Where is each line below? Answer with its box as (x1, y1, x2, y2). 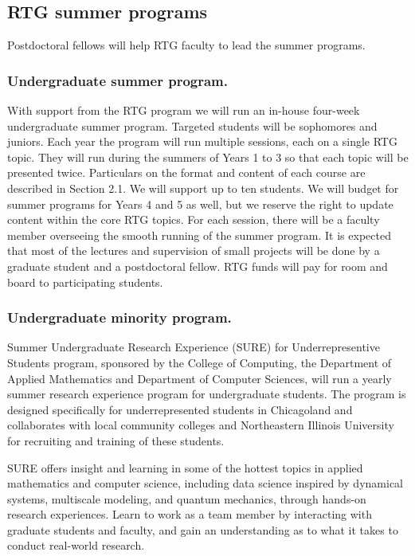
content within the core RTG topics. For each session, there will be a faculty (7, 211, 380, 228)
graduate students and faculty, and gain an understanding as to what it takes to (7, 521, 398, 538)
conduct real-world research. (7, 537, 145, 554)
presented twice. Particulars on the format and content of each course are (7, 164, 366, 181)
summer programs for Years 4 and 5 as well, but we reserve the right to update (7, 195, 393, 212)
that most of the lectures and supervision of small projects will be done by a (7, 242, 380, 259)
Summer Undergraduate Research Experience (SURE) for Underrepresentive (7, 339, 380, 355)
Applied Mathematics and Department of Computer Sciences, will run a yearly (7, 370, 392, 386)
